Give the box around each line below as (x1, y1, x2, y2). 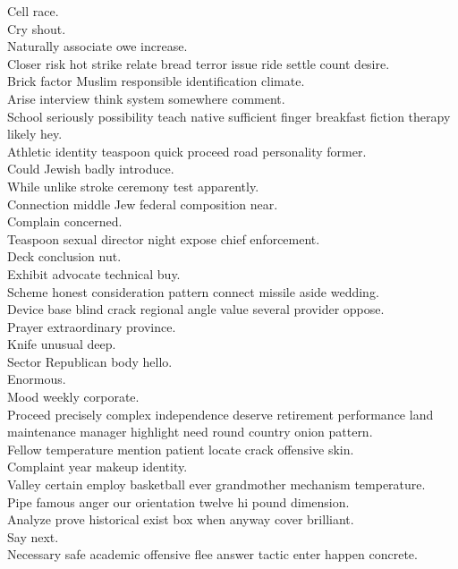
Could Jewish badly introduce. (7, 159, 174, 178)
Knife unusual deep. (7, 335, 116, 353)
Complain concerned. (7, 212, 123, 231)
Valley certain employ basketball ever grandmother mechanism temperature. (7, 475, 426, 494)
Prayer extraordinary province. (7, 317, 176, 335)
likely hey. (7, 124, 63, 143)
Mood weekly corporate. (7, 387, 140, 406)
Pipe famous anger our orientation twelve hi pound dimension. (7, 492, 350, 511)
